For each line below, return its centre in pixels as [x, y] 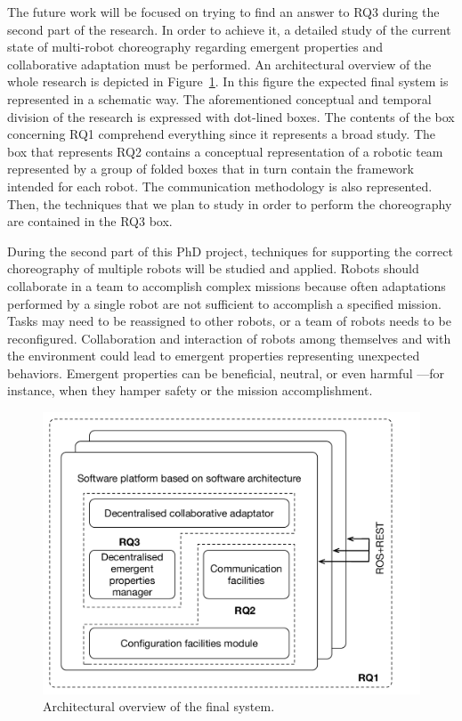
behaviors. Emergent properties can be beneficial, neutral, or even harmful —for [226, 373]
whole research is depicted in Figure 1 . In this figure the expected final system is [228, 81]
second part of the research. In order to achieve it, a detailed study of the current [229, 29]
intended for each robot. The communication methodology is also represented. [220, 186]
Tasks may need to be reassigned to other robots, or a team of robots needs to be [229, 321]
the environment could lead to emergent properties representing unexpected [214, 356]
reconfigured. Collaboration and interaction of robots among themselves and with [229, 338]
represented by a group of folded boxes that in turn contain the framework [211, 169]
